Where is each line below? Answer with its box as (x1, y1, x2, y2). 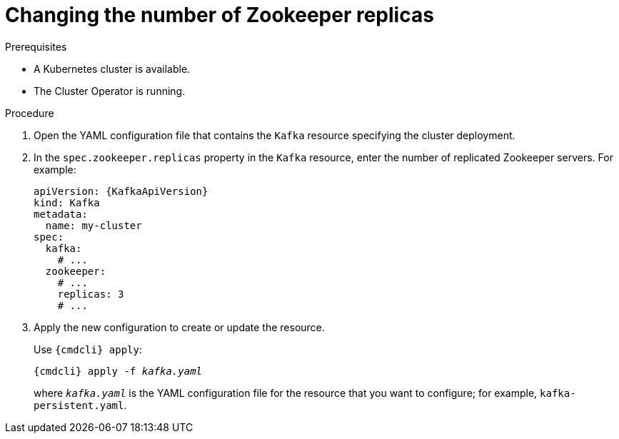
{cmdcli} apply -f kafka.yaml (34, 365, 203, 377)
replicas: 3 (57, 288, 124, 300)
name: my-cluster (45, 219, 142, 231)
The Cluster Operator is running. (34, 84, 186, 97)
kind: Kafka (34, 196, 100, 208)
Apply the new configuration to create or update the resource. (34, 321, 325, 333)
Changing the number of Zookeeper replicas (5, 3, 434, 27)
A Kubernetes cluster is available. (34, 62, 191, 75)
